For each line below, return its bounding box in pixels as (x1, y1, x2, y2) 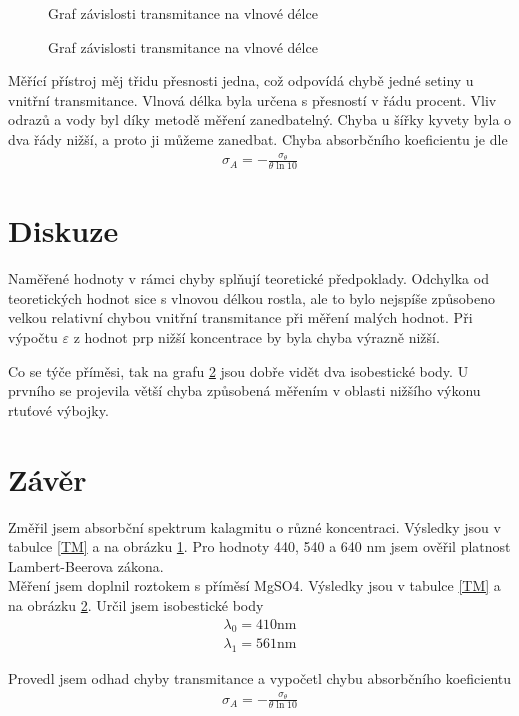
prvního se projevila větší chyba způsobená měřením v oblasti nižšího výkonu (8, 380, 481, 401)
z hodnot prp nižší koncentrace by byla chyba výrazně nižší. (73, 327, 440, 348)
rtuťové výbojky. (8, 399, 109, 420)
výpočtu (8, 327, 58, 348)
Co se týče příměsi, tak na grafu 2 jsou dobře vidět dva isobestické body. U (8, 360, 469, 381)
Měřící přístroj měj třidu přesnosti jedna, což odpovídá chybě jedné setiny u (8, 70, 474, 91)
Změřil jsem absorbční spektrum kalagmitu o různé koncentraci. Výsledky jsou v (8, 516, 501, 537)
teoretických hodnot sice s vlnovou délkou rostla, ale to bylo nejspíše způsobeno (8, 287, 496, 308)
